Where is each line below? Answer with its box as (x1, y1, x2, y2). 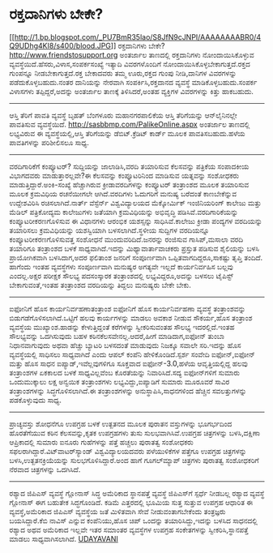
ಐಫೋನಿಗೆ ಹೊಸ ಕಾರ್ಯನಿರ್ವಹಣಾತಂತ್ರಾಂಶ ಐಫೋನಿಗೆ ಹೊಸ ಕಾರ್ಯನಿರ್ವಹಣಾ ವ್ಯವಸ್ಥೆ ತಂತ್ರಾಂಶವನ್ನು (9, 303, 246, 313)
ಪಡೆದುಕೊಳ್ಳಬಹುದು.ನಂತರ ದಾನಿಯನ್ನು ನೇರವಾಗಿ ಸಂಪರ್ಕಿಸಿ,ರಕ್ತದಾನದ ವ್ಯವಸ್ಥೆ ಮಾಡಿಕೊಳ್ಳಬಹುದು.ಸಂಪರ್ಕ (9, 77, 258, 87)
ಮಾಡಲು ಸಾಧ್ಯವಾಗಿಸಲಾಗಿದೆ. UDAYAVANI (9, 534, 118, 543)
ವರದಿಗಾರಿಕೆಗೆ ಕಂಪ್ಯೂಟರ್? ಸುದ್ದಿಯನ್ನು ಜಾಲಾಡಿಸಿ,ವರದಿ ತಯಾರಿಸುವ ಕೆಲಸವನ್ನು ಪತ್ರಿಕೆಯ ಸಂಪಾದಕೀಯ (9, 161, 250, 171)
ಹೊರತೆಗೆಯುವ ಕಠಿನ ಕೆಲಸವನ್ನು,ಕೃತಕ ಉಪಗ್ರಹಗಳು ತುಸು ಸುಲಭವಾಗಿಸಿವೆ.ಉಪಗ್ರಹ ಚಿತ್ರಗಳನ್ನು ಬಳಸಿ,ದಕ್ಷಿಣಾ (9, 427, 261, 438)
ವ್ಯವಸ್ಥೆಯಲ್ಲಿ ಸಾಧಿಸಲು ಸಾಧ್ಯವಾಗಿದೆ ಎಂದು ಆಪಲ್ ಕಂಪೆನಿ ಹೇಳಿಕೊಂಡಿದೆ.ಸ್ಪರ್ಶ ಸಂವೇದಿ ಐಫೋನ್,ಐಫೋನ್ (9, 349, 256, 359)
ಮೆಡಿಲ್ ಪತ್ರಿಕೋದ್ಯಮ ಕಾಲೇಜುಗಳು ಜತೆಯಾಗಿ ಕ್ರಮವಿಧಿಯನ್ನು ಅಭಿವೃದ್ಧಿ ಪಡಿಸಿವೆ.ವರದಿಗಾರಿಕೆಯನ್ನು (9, 207, 238, 216)
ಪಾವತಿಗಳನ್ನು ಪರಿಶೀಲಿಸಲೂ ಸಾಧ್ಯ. (9, 137, 90, 147)
